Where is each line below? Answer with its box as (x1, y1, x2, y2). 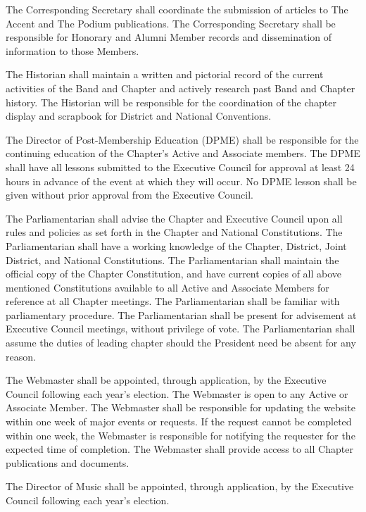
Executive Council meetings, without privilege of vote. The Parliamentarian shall (6, 321, 355, 336)
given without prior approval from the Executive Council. (6, 187, 253, 202)
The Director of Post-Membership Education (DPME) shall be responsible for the (6, 132, 359, 146)
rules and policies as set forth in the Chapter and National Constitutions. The (6, 225, 343, 239)
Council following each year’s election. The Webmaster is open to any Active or (6, 386, 348, 401)
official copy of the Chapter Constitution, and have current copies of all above (6, 266, 342, 281)
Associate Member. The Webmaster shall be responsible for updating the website (6, 400, 355, 415)
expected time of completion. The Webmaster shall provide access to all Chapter (6, 442, 353, 456)
